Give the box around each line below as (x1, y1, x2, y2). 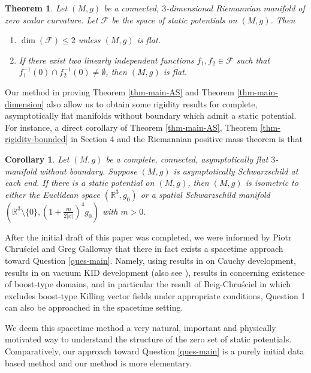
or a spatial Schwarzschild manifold (140, 188, 270, 200)
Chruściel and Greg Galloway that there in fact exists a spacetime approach (5, 242, 283, 255)
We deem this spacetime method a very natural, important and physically (5, 321, 276, 333)
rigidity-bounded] (5, 133, 68, 145)
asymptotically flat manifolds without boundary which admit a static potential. (5, 109, 297, 122)
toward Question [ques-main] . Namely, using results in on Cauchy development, (5, 254, 296, 266)
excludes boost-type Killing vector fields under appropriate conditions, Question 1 (5, 289, 306, 302)
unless (78, 34, 101, 46)
